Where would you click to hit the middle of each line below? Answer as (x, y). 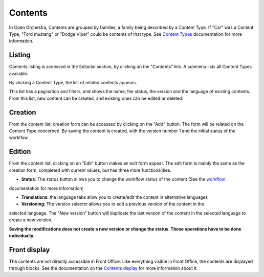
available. (19, 73)
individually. (22, 235)
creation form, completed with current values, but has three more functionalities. (90, 170)
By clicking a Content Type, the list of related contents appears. (73, 83)
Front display (29, 250)
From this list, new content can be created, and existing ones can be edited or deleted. (96, 98)
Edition (20, 152)
